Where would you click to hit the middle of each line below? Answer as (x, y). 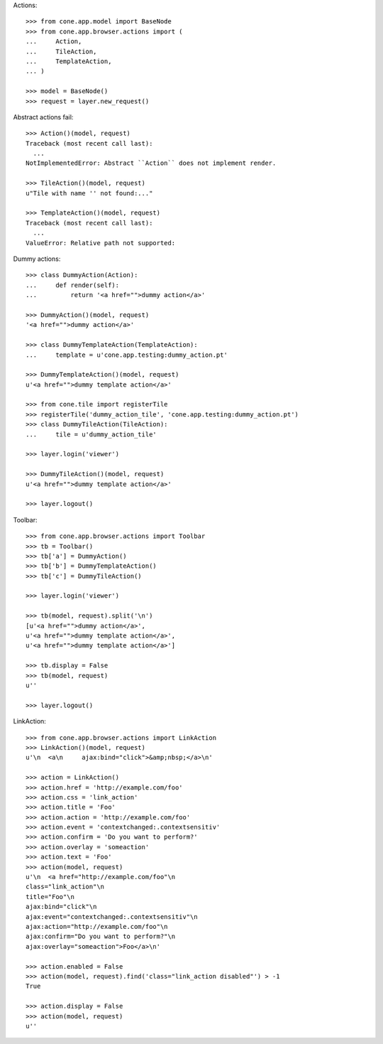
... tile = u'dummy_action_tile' (91, 434)
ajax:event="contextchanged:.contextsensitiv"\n (112, 916)
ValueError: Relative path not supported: (101, 243)
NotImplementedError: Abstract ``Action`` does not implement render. (151, 163)
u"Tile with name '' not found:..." (89, 193)
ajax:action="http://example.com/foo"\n (97, 926)
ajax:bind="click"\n (61, 907)
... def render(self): (73, 285)
